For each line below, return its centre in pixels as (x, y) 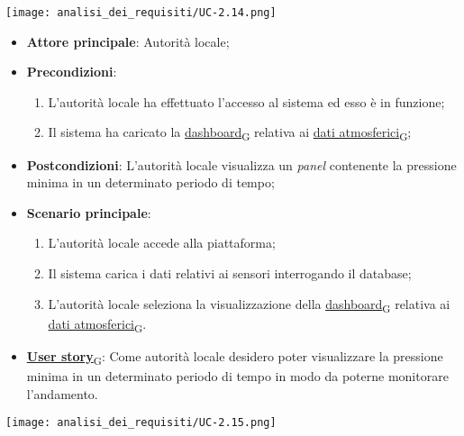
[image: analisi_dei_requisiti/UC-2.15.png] (141, 423)
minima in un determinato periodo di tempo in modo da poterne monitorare (237, 375)
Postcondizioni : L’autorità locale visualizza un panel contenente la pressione (241, 164)
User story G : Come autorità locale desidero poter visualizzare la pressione (235, 357)
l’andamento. (62, 393)
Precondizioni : (72, 72)
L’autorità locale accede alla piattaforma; (162, 243)
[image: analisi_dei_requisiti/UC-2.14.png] (141, 13)
